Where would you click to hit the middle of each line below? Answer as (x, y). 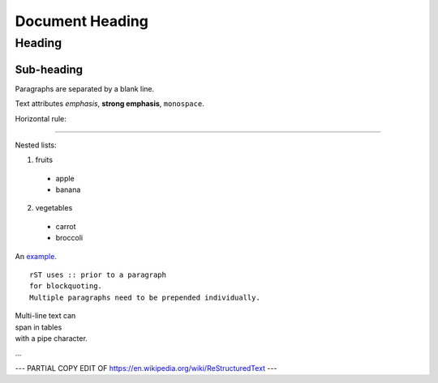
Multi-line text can (45, 316)
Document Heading (82, 21)
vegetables (54, 208)
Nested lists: (36, 145)
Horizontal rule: (41, 118)
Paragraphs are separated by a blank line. (85, 88)
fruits (44, 160)
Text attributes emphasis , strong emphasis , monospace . (109, 104)
